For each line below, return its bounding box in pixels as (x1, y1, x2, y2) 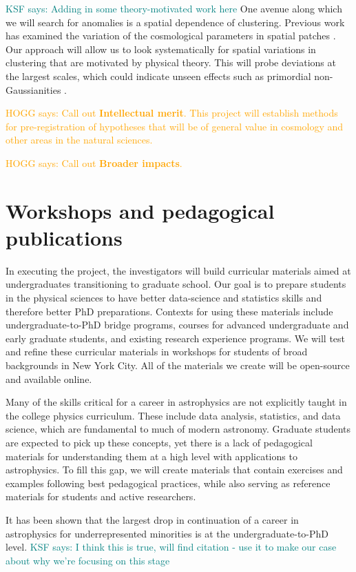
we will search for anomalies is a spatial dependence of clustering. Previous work (6, 14, 345, 29)
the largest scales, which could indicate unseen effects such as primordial (6, 68, 311, 83)
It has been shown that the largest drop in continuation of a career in (6, 512, 299, 526)
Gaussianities (6, 82, 61, 97)
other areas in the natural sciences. (6, 132, 153, 147)
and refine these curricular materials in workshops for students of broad (6, 344, 308, 359)
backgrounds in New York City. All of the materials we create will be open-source (6, 358, 350, 372)
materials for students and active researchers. (6, 489, 196, 504)
